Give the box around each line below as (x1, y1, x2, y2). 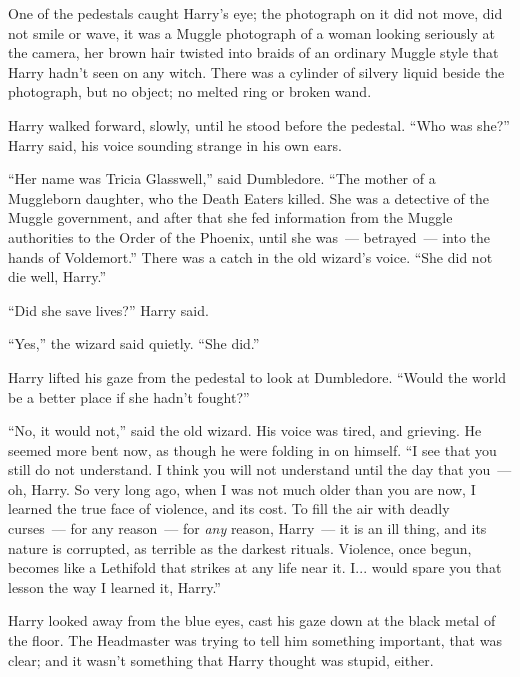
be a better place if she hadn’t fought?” (8, 386, 250, 407)
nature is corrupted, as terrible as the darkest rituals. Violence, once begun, (8, 537, 472, 558)
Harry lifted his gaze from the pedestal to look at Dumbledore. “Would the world (8, 366, 506, 387)
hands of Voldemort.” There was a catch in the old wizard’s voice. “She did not (8, 246, 493, 267)
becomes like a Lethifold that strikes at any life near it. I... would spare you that (8, 557, 502, 578)
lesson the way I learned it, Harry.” (8, 576, 221, 597)
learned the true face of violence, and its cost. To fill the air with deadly (8, 498, 450, 519)
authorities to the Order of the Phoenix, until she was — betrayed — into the (8, 226, 491, 247)
